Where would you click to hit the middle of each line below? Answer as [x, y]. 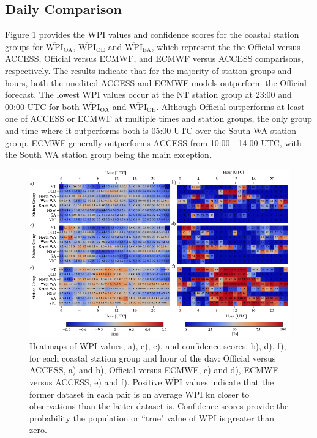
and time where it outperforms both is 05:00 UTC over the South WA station [151, 130]
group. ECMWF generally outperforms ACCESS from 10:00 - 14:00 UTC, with [153, 142]
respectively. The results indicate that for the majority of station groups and [148, 70]
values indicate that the [229, 382]
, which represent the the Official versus [226, 46]
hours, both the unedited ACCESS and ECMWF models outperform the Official [156, 82]
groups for [24, 46]
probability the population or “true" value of [113, 418]
